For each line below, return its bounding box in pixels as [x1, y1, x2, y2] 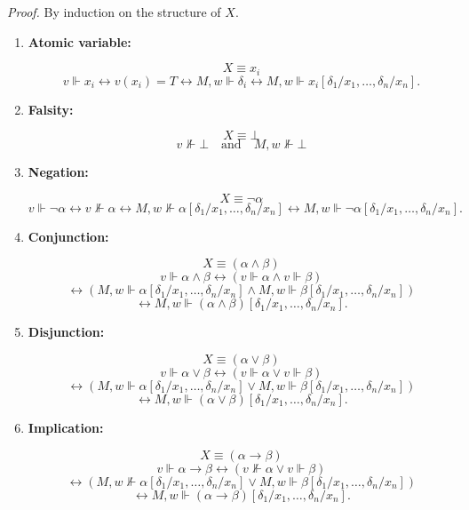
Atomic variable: [28, 32, 131, 51]
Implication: [28, 418, 104, 437]
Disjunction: [28, 323, 105, 341]
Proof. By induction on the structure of [7, 3, 221, 20]
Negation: [28, 163, 89, 181]
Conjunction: [28, 227, 109, 245]
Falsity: [28, 100, 74, 118]
